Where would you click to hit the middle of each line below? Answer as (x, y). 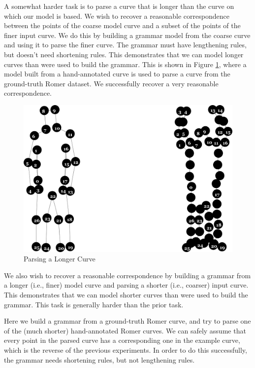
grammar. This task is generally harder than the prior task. (94, 304)
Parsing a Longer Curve (60, 259)
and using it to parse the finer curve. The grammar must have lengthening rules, (125, 45)
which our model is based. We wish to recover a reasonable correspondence (117, 16)
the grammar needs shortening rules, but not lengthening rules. (99, 359)
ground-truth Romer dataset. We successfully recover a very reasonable (111, 83)
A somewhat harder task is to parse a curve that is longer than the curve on (119, 6)
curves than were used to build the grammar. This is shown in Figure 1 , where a (125, 64)
